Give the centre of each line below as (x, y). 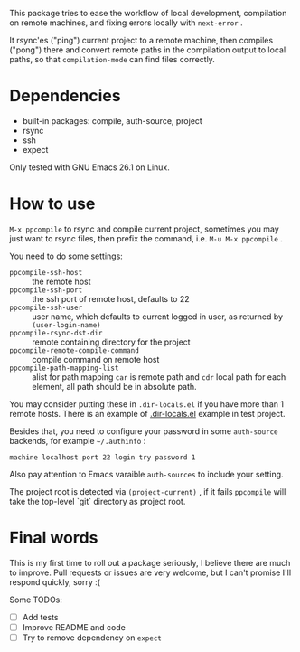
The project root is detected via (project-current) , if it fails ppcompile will (148, 491)
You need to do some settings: (66, 256)
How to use (52, 204)
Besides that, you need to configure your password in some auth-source (144, 431)
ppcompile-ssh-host (46, 272)
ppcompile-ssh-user (46, 307)
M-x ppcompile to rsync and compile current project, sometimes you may (145, 229)
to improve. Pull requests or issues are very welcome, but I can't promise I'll (150, 572)
